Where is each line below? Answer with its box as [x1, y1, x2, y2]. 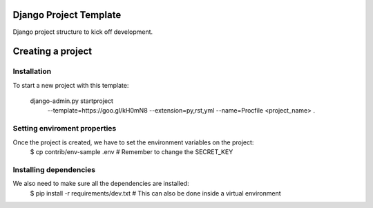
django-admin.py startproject [30, 97, 114, 105]
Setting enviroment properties [12, 124, 117, 133]
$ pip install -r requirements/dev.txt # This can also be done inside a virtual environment [30, 189, 281, 197]
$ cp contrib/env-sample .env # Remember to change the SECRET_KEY [30, 147, 233, 155]
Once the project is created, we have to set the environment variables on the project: [12, 138, 254, 146]
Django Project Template [12, 9, 122, 21]
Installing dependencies [12, 164, 96, 174]
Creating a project [12, 46, 93, 57]
